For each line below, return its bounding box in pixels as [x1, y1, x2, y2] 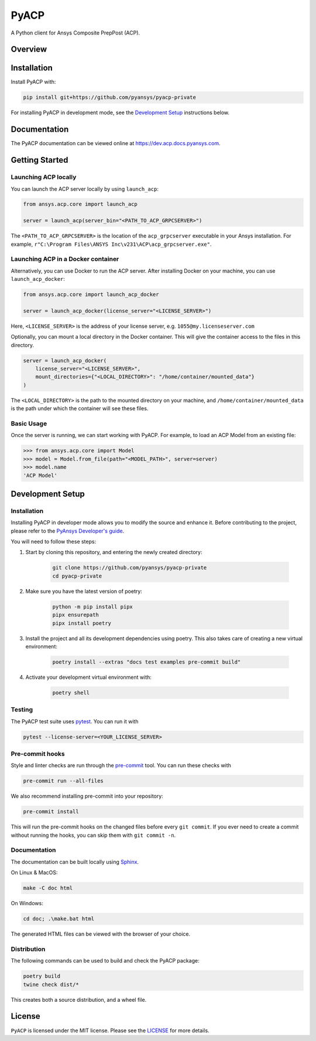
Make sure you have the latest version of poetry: [25, 588, 143, 595]
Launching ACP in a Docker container [11, 255, 119, 263]
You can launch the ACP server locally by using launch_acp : [11, 185, 159, 193]
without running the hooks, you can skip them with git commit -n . [11, 832, 176, 839]
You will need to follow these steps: [11, 538, 97, 545]
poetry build [23, 973, 61, 980]
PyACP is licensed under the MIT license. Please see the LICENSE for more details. [11, 1027, 210, 1034]
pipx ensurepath [52, 611, 99, 619]
